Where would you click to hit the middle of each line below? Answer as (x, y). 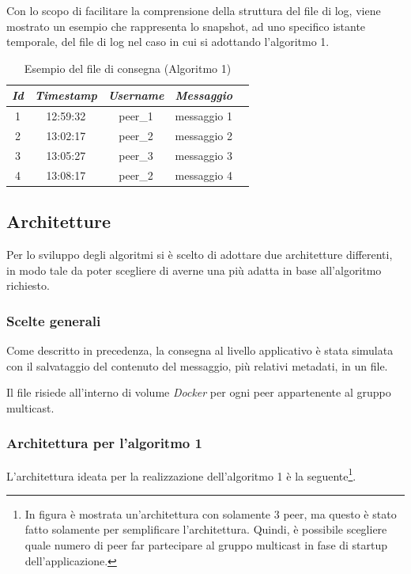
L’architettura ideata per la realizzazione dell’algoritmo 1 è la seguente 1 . (181, 474)
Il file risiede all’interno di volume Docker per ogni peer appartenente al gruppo (199, 392)
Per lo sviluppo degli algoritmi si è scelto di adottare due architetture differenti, (200, 255)
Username (136, 95)
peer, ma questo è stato (340, 513)
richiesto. (28, 285)
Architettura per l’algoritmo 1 (104, 443)
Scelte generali (54, 320)
